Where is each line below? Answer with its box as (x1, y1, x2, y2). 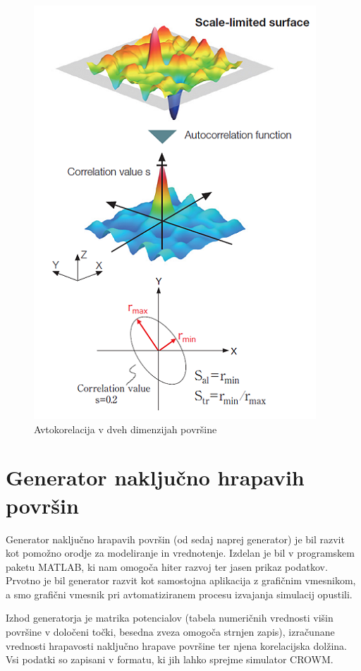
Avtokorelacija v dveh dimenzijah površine (34, 421, 217, 436)
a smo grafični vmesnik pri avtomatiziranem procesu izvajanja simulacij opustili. (6, 586, 353, 601)
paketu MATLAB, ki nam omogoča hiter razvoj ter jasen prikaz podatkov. (6, 559, 328, 574)
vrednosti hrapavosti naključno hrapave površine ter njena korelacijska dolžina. (6, 638, 347, 653)
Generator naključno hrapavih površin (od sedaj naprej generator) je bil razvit (6, 531, 345, 546)
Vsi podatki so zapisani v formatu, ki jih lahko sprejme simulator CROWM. (6, 652, 334, 667)
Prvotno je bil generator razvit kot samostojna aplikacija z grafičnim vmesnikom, (6, 573, 356, 588)
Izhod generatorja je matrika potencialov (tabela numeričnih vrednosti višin (6, 610, 334, 625)
